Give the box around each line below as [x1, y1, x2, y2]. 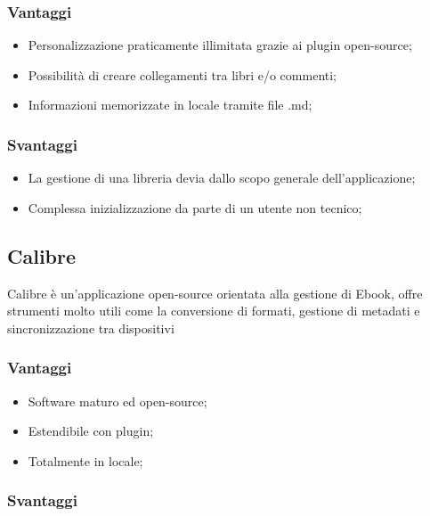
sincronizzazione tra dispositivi [7, 318, 174, 337]
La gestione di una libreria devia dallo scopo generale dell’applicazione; [28, 168, 416, 187]
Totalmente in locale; [28, 451, 143, 470]
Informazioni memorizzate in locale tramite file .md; [28, 95, 312, 114]
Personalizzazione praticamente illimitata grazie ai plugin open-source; [28, 36, 412, 54]
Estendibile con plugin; [28, 422, 154, 440]
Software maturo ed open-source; [28, 391, 207, 410]
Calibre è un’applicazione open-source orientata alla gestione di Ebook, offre [7, 283, 423, 302]
